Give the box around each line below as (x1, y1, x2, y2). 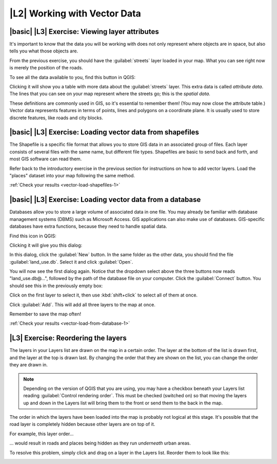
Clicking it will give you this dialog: (9, 242, 83, 248)
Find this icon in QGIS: (9, 233, 56, 239)
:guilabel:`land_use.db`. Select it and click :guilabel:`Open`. (9, 258, 133, 265)
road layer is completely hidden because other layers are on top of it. (9, 421, 155, 428)
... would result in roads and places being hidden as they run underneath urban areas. (9, 440, 191, 447)
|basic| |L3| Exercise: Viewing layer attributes (9, 27, 159, 36)
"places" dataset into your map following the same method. (9, 173, 135, 179)
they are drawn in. (9, 362, 48, 368)
